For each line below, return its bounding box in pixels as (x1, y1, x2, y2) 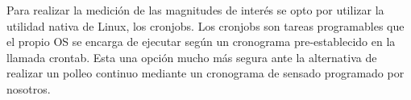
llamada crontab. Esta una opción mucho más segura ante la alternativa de (6, 48, 377, 65)
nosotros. (6, 80, 51, 97)
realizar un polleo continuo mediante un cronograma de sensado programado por (6, 65, 405, 81)
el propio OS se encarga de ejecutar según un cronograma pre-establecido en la (6, 33, 396, 50)
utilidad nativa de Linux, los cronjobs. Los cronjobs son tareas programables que (6, 17, 405, 34)
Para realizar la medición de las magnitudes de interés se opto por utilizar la (6, 2, 384, 18)
